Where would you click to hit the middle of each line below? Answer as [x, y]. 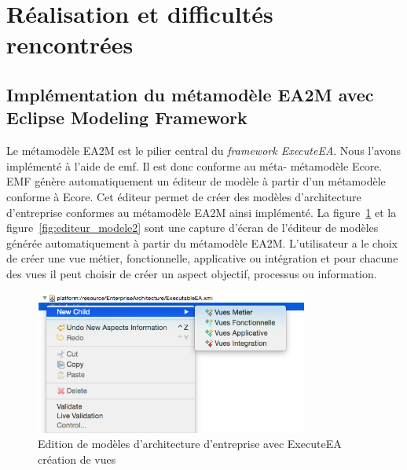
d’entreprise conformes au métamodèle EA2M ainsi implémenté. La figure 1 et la [202, 212]
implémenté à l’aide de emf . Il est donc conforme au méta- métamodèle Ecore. [194, 165]
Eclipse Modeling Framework [127, 117]
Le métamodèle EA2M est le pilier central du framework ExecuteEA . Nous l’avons [204, 151]
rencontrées [70, 44]
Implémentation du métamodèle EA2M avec [190, 94]
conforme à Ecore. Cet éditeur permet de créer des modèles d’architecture [184, 196]
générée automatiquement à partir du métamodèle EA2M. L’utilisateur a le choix [202, 242]
